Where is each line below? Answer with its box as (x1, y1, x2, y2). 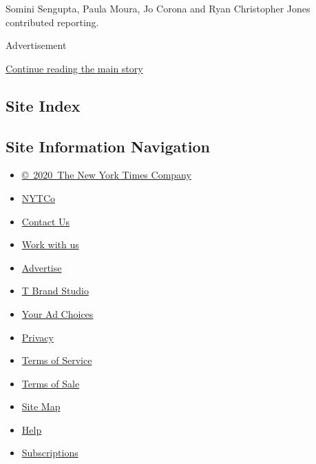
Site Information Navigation (6, 135, 210, 157)
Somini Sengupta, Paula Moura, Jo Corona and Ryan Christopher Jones (6, 1, 310, 15)
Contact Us (21, 214, 70, 228)
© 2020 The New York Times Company (21, 168, 191, 182)
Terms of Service (21, 353, 92, 367)
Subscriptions (21, 445, 78, 460)
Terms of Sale (21, 376, 80, 390)
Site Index (6, 94, 81, 116)
